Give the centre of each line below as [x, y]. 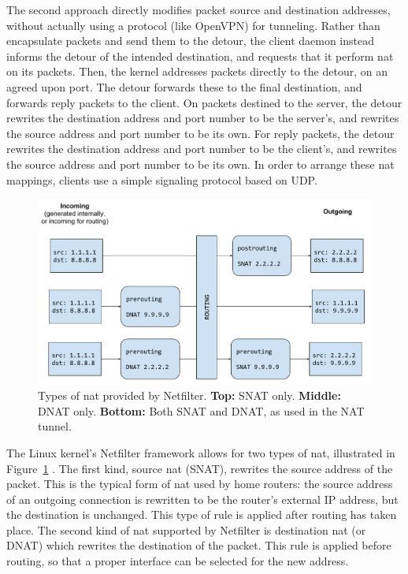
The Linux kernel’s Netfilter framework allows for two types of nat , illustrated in [201, 452]
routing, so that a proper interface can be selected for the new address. [178, 561]
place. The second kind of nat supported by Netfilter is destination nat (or [186, 529]
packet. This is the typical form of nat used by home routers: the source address [200, 484]
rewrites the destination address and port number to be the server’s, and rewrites [203, 118]
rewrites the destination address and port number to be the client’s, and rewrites [202, 149]
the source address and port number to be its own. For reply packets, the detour [200, 133]
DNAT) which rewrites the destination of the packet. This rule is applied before [199, 545]
